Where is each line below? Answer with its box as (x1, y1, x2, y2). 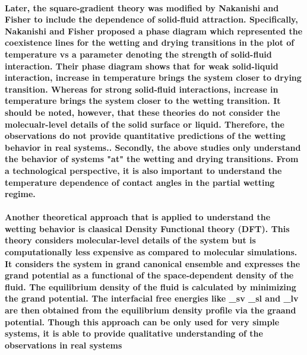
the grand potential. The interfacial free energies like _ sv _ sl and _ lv (5, 292, 299, 305)
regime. (5, 188, 36, 200)
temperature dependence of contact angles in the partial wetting (5, 176, 275, 188)
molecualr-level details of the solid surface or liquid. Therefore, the (5, 118, 284, 130)
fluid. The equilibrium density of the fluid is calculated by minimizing (5, 280, 296, 293)
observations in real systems (5, 338, 122, 351)
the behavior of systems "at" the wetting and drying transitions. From (5, 153, 299, 165)
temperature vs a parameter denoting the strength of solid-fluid (5, 47, 272, 60)
